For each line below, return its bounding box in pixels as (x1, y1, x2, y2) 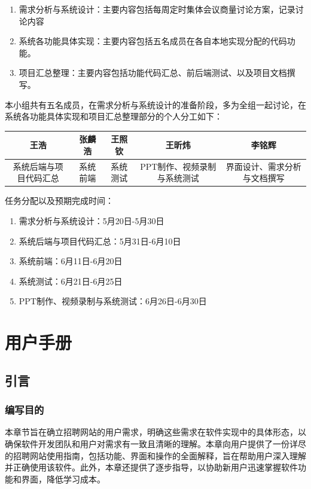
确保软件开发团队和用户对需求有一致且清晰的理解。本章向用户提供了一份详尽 (5, 437, 306, 450)
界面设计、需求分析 (225, 160, 301, 172)
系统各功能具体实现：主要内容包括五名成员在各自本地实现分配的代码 (19, 35, 287, 47)
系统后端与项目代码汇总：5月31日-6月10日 (19, 234, 181, 247)
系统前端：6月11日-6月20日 (19, 255, 123, 267)
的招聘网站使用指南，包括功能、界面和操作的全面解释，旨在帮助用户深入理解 (5, 449, 306, 462)
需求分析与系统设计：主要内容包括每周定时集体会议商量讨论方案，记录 (19, 3, 295, 15)
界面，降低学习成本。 (21, 472, 105, 485)
